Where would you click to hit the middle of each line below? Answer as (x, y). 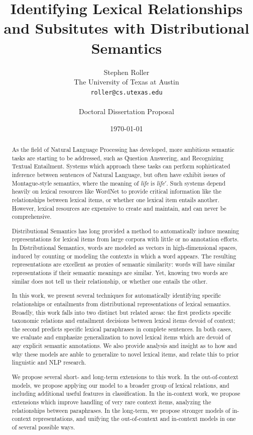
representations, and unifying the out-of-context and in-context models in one (135, 419)
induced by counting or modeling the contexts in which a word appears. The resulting (124, 256)
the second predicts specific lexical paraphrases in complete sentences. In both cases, (122, 329)
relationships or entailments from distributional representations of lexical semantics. (121, 303)
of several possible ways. (43, 427)
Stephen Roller (126, 72)
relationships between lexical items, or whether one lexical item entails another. (116, 199)
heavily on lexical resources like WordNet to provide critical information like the (116, 191)
